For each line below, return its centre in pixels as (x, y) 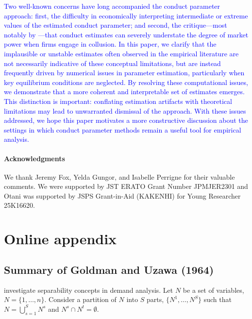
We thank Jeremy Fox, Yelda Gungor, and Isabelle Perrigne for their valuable (119, 176)
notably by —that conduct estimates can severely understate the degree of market (126, 34)
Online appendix (60, 239)
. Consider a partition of (80, 299)
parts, (155, 299)
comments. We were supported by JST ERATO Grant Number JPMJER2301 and (126, 186)
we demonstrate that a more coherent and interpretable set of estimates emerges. (124, 92)
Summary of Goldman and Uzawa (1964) (109, 269)
